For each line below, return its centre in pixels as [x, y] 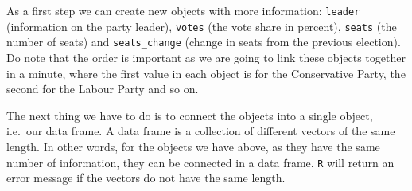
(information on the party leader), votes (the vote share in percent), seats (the [202, 26]
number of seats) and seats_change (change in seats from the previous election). [204, 42]
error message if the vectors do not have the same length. [146, 178]
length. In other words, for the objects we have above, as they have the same [193, 146]
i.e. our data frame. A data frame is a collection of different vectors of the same [201, 131]
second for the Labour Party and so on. [103, 89]
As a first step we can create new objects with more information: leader [183, 10]
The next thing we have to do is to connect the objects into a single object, [190, 115]
